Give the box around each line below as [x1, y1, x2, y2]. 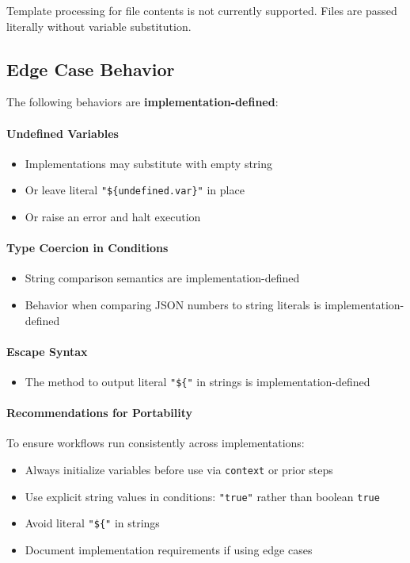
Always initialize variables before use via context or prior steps [25, 462, 333, 478]
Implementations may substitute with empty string [25, 155, 273, 171]
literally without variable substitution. [6, 17, 192, 34]
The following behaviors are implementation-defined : [6, 94, 279, 110]
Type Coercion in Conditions [6, 239, 169, 256]
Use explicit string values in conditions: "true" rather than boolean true [25, 488, 380, 504]
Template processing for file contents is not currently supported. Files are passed [6, 2, 397, 18]
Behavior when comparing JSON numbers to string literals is [25, 297, 321, 313]
